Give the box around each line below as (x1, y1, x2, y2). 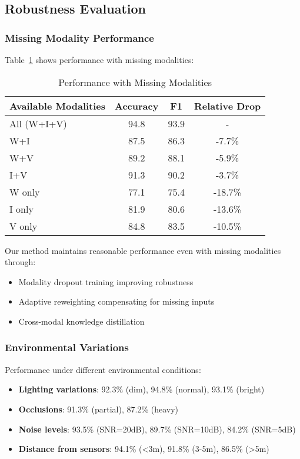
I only (9, 202, 34, 216)
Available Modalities (9, 98, 106, 113)
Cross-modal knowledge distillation (18, 315, 145, 327)
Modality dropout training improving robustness (18, 275, 194, 288)
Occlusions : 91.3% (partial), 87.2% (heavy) (18, 402, 179, 415)
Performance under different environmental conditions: (5, 363, 201, 375)
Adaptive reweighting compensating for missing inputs (18, 295, 215, 308)
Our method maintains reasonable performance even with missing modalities (5, 244, 281, 256)
